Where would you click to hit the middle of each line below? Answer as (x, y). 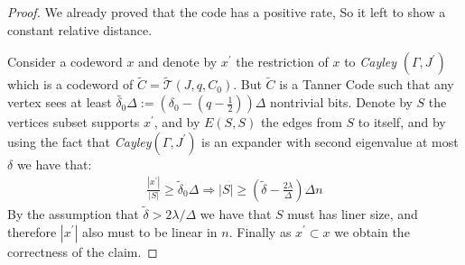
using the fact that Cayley (79, 141)
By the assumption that (73, 213)
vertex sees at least (60, 102)
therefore (32, 231)
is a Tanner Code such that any (367, 84)
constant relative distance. (80, 29)
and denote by (178, 62)
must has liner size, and (353, 213)
